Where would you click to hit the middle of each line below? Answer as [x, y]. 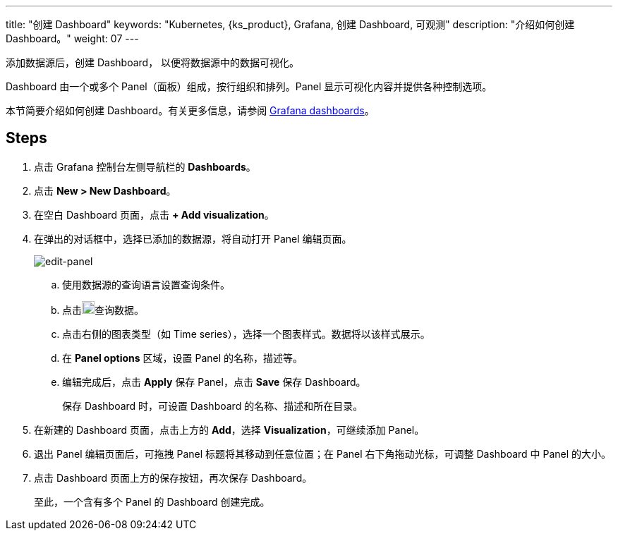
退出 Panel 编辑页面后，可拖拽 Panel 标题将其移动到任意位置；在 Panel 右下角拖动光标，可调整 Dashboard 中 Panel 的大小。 [323, 453]
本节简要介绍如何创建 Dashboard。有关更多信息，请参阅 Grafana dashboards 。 [190, 110]
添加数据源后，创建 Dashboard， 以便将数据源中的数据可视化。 [153, 62]
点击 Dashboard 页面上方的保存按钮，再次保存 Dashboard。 [173, 477]
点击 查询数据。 [103, 310]
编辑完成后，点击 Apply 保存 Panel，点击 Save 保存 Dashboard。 [214, 382]
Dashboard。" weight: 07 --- [72, 38]
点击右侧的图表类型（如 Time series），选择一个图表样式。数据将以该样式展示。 [246, 334]
